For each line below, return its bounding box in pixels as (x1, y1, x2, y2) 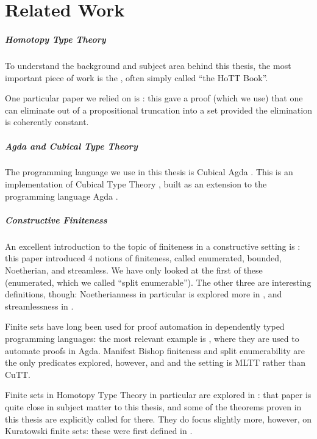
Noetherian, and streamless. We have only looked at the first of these (5, 264, 263, 276)
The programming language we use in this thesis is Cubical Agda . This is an (5, 165, 293, 178)
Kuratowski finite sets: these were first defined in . (5, 424, 193, 437)
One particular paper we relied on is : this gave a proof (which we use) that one (5, 92, 303, 104)
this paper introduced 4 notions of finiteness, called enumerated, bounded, (5, 252, 282, 264)
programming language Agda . (5, 189, 118, 202)
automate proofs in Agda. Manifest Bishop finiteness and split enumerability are (5, 344, 305, 357)
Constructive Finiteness (5, 213, 107, 226)
